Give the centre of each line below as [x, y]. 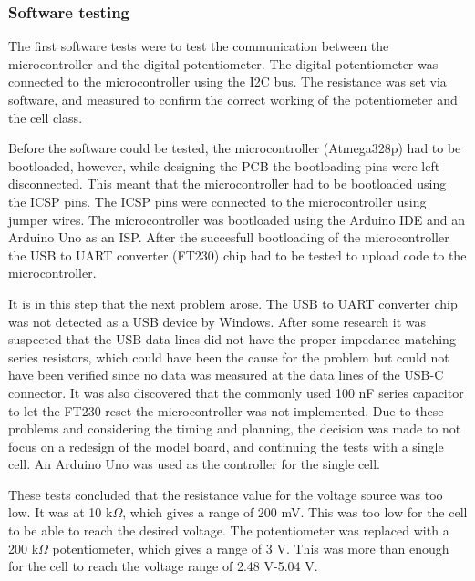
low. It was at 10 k [61, 512]
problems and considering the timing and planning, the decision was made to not [235, 428]
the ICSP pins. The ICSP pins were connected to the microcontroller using [217, 201]
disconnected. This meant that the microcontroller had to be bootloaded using [227, 183]
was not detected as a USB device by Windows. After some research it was [217, 321]
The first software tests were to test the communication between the [199, 46]
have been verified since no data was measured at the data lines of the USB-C [226, 375]
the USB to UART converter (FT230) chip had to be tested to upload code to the [237, 255]
